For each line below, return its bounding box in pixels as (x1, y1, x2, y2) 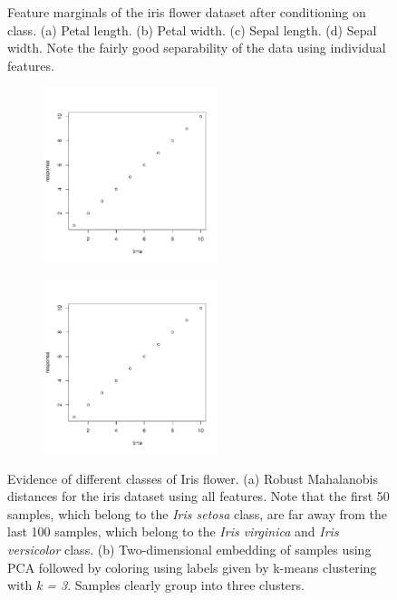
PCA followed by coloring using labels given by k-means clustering (7, 557, 377, 576)
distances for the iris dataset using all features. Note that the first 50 (7, 487, 390, 506)
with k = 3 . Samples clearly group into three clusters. (7, 575, 305, 595)
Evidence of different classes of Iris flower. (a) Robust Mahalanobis (7, 468, 378, 487)
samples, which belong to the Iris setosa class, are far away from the (7, 504, 388, 523)
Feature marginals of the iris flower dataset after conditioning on (7, 3, 366, 21)
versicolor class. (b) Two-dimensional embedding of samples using (7, 539, 372, 558)
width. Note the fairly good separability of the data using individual (7, 38, 386, 57)
